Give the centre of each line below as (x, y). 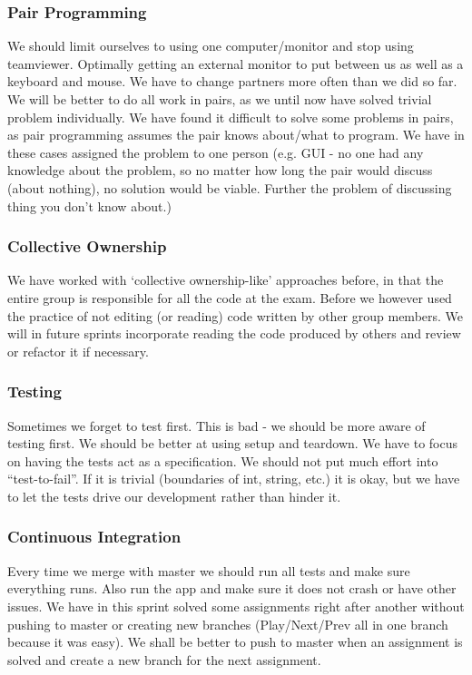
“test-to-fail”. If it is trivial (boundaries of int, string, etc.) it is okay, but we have (234, 479)
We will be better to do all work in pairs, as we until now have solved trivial (220, 99)
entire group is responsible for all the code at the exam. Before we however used (230, 297)
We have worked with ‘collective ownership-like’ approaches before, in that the (226, 280)
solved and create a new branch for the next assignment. (164, 659)
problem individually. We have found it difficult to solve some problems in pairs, (231, 117)
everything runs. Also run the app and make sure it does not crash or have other (232, 588)
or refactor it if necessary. (78, 351)
